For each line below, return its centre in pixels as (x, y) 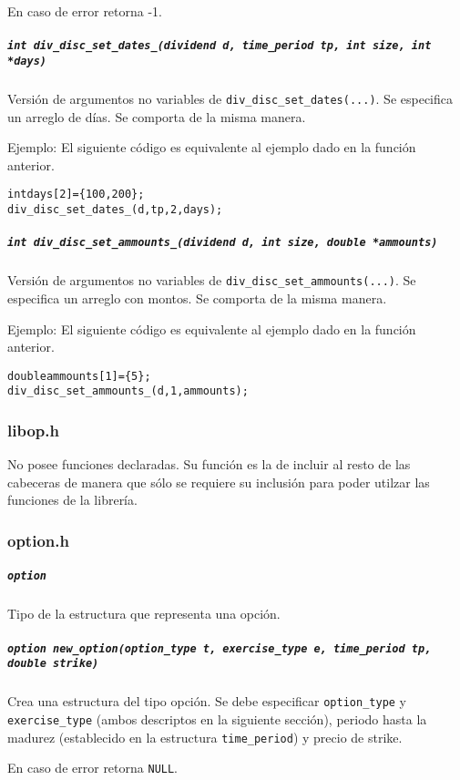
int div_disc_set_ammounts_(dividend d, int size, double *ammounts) (223, 243)
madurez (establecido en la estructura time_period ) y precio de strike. (205, 737)
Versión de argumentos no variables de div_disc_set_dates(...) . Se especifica (230, 98)
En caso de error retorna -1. (85, 11)
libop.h (33, 430)
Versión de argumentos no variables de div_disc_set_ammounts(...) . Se (212, 280)
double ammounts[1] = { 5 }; (79, 376)
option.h (38, 540)
